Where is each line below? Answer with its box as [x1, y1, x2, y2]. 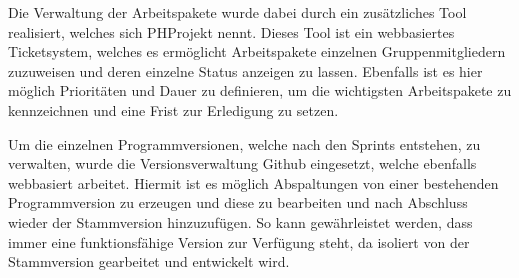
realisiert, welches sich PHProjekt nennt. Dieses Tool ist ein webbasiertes [8, 21, 455, 42]
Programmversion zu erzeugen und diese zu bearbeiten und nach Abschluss [8, 192, 468, 213]
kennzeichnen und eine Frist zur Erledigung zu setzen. [8, 99, 339, 120]
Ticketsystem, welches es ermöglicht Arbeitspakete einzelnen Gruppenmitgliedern [8, 41, 506, 62]
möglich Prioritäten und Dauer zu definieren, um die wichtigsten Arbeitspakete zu [8, 80, 512, 101]
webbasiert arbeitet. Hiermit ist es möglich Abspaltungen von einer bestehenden [8, 172, 499, 193]
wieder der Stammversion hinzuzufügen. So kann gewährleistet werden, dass [8, 211, 473, 232]
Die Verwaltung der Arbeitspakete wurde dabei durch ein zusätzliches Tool [8, 2, 467, 22]
